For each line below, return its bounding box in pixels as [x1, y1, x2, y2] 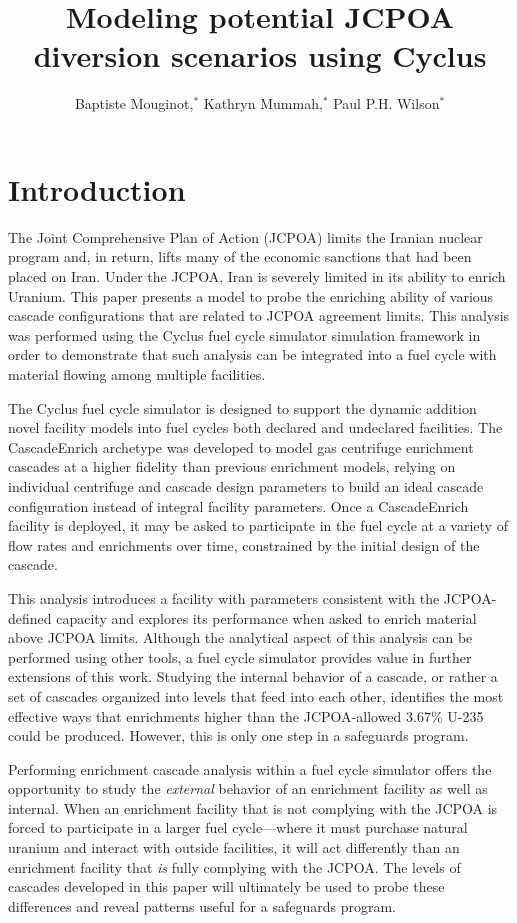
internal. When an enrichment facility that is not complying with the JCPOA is [8, 797, 498, 818]
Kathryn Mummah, [203, 93, 323, 114]
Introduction [8, 168, 186, 209]
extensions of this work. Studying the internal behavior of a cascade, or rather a [8, 666, 498, 687]
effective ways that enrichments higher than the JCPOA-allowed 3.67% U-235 [8, 705, 484, 726]
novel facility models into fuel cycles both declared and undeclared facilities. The [8, 417, 503, 438]
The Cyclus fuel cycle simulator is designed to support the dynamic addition [8, 397, 477, 418]
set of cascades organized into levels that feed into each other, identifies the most [8, 685, 504, 706]
